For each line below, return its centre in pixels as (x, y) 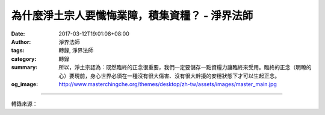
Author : (21, 42)
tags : (18, 51)
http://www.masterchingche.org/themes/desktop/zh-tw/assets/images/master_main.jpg (168, 84)
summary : (24, 67)
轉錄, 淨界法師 (76, 51)
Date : (18, 34)
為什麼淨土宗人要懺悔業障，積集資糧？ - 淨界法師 (132, 16)
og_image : (25, 84)
